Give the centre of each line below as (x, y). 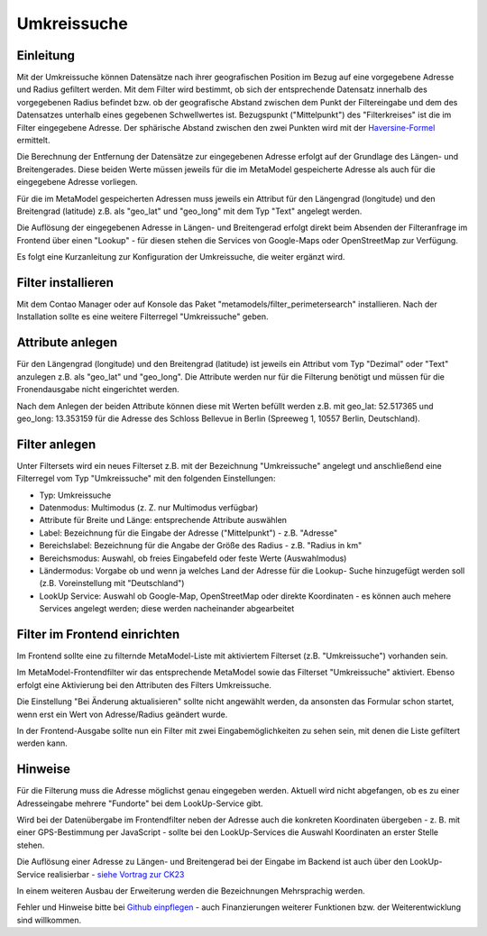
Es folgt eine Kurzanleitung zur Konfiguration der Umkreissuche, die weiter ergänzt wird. (181, 257)
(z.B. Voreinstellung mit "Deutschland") (112, 583)
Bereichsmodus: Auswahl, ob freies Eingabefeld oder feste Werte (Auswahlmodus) (193, 558)
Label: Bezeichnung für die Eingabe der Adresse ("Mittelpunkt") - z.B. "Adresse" (188, 533)
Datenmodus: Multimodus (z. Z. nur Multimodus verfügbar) (149, 507)
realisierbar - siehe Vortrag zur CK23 (115, 874)
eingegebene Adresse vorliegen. (78, 182)
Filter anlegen (56, 444)
